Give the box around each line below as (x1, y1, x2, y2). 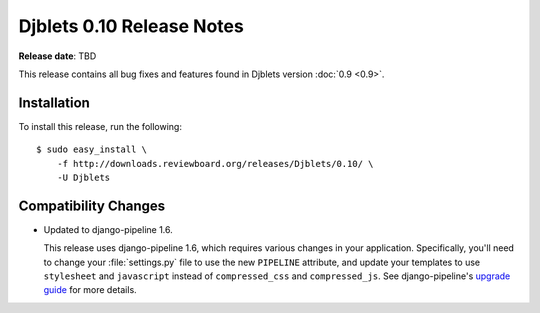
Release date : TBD (18, 50, 97, 62)
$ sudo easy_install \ (36, 144, 148, 155)
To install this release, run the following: (18, 120, 182, 132)
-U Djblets (56, 172, 111, 184)
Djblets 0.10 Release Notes (18, 15, 244, 37)
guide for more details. (43, 284, 137, 296)
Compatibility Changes (18, 197, 166, 214)
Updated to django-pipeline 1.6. (43, 223, 174, 235)
